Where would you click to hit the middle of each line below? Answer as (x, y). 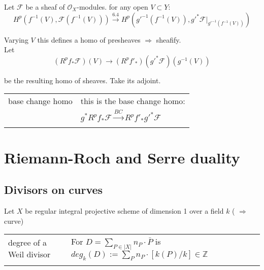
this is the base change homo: (133, 101)
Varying (16, 39)
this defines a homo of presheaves (89, 39)
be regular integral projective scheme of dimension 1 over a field (124, 211)
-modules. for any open (112, 7)
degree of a (28, 242)
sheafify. (169, 39)
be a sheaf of (45, 7)
